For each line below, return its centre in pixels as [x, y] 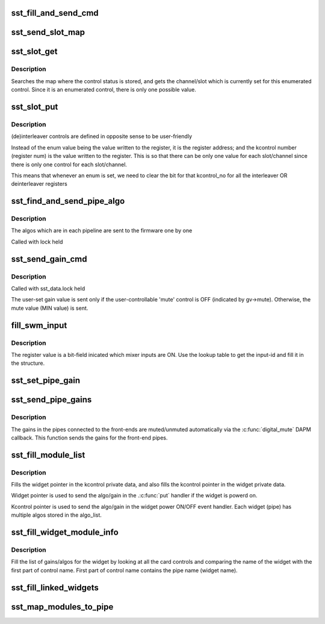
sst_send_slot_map [48, 32]
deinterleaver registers [39, 184]
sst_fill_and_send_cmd [55, 13]
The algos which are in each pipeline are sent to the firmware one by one [102, 231]
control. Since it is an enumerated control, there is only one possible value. [104, 90]
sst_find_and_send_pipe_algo [68, 201]
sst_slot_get [34, 52]
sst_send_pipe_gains [51, 400]
